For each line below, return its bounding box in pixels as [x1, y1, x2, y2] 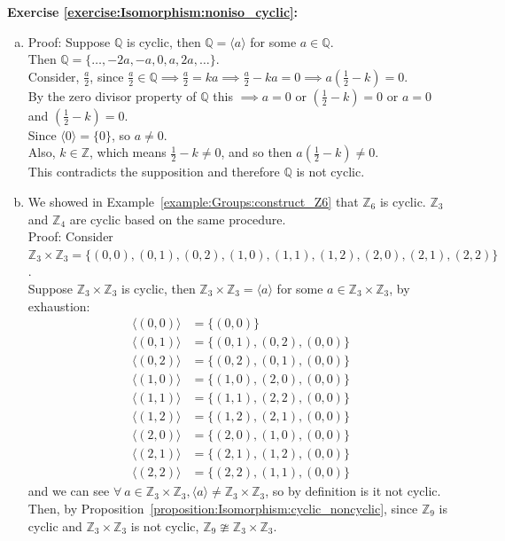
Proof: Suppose [27, 32, 111, 51]
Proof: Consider [27, 227, 113, 246]
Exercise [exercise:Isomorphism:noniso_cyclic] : [7, 3, 298, 20]
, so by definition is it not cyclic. [265, 482, 441, 500]
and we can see [27, 482, 110, 500]
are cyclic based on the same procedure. [69, 209, 286, 228]
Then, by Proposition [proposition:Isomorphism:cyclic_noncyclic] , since [27, 499, 418, 517]
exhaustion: [27, 296, 90, 315]
